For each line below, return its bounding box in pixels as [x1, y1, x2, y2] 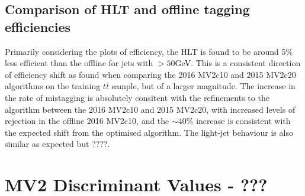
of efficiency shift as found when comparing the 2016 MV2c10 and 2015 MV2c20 [5, 68, 296, 80]
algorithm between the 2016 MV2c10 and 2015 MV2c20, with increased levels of [5, 103, 296, 115]
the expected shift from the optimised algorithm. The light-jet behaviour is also [5, 126, 293, 138]
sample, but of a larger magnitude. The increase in [111, 80, 296, 92]
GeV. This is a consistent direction [175, 57, 301, 69]
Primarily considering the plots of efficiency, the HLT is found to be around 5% [5, 45, 293, 57]
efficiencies [5, 17, 71, 35]
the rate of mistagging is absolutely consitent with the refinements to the [5, 91, 269, 103]
